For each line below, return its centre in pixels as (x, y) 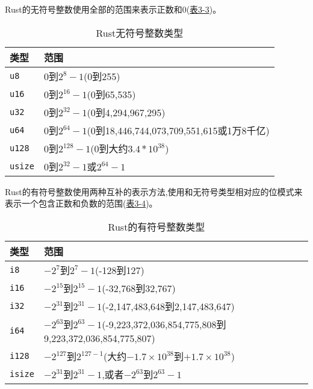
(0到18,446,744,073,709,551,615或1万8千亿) (178, 130)
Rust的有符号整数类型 (156, 226)
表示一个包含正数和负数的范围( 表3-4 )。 (81, 203)
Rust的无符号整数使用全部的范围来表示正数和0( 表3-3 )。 (113, 9)
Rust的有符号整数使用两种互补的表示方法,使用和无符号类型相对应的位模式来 (154, 191)
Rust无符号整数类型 (140, 33)
